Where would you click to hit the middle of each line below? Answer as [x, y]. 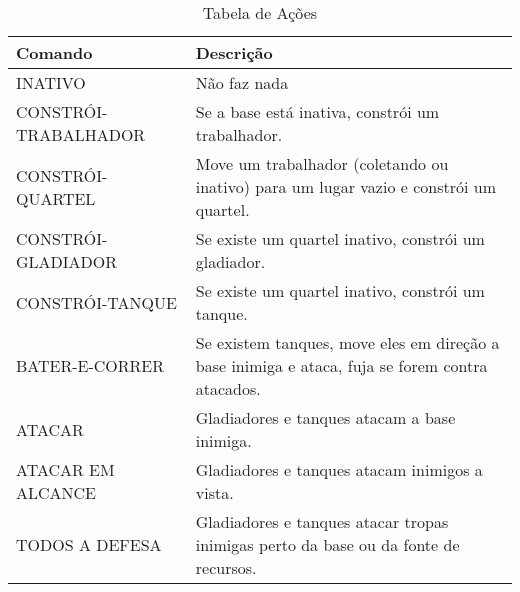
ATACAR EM [65, 469]
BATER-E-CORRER [90, 365]
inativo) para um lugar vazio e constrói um [345, 186]
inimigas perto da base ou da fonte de [327, 544]
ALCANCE [56, 492]
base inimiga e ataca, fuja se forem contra [341, 365]
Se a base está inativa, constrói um [317, 111]
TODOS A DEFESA [89, 544]
